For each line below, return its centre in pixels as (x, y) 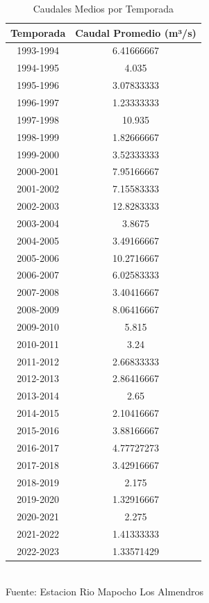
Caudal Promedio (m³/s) (136, 32)
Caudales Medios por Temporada (103, 8)
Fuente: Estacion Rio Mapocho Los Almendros (104, 591)
